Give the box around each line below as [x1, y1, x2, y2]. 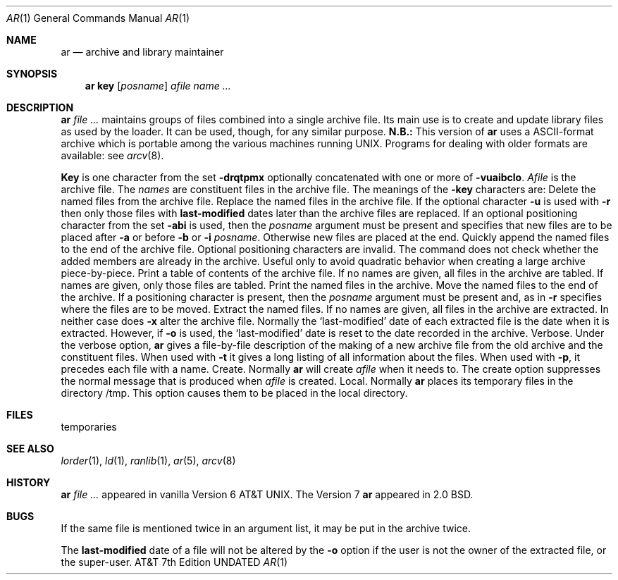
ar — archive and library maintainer [61, 46, 224, 58]
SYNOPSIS [6, 68, 58, 80]
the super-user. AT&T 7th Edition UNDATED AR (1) [61, 556, 288, 568]
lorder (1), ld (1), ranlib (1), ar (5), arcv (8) [61, 455, 236, 467]
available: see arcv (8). [61, 149, 164, 161]
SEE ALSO [6, 443, 54, 455]
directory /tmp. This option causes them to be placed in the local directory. [61, 387, 408, 399]
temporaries [61, 421, 117, 433]
